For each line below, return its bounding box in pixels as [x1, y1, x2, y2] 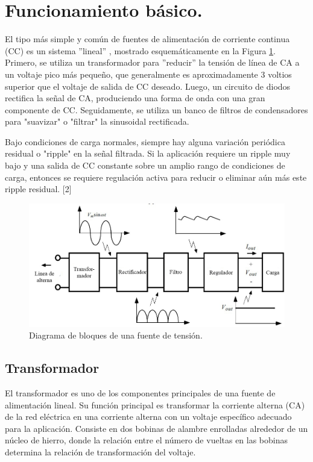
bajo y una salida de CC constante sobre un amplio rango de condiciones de [5, 159, 285, 172]
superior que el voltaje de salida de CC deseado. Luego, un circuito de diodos [5, 80, 291, 92]
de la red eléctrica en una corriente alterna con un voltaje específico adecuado [5, 410, 292, 423]
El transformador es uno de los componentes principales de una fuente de [5, 386, 276, 399]
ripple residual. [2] [5, 183, 72, 195]
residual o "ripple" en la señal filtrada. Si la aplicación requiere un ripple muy [5, 147, 291, 160]
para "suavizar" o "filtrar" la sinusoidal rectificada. [5, 115, 189, 128]
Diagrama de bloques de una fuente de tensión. [29, 329, 203, 342]
